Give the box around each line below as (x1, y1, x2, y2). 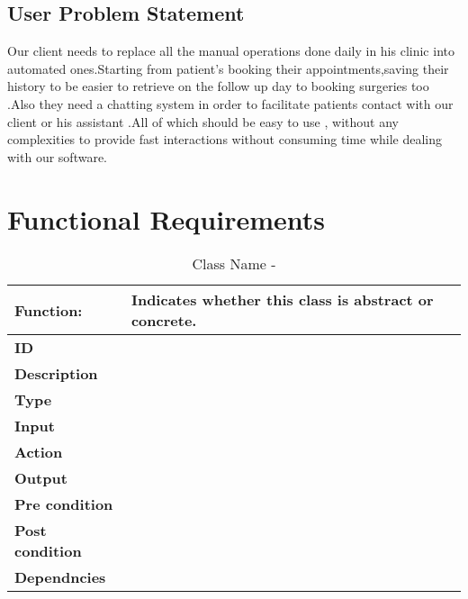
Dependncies (14, 567, 106, 588)
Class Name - (192, 253, 276, 275)
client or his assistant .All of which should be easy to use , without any (7, 112, 399, 131)
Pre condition (14, 494, 113, 515)
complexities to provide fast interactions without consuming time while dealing (7, 130, 442, 149)
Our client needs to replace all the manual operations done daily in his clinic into (7, 41, 454, 60)
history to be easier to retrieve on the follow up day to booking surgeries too (7, 77, 429, 95)
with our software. (7, 147, 107, 166)
